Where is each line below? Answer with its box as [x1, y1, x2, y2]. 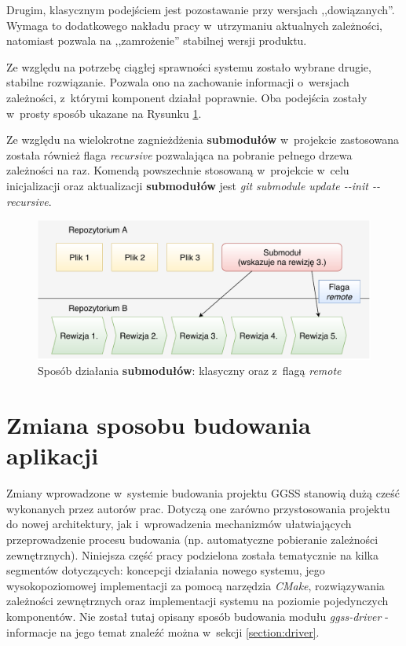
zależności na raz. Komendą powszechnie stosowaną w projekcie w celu [6, 162, 349, 178]
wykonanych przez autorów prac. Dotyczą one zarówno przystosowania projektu [6, 500, 390, 516]
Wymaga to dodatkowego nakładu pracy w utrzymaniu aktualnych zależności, [6, 17, 382, 33]
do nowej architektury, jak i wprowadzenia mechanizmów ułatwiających [6, 516, 352, 532]
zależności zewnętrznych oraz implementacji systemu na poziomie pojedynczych [6, 593, 389, 609]
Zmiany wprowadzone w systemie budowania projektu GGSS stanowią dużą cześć [6, 485, 401, 501]
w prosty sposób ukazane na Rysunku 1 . [6, 105, 202, 121]
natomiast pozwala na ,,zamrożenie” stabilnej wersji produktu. [6, 32, 307, 49]
